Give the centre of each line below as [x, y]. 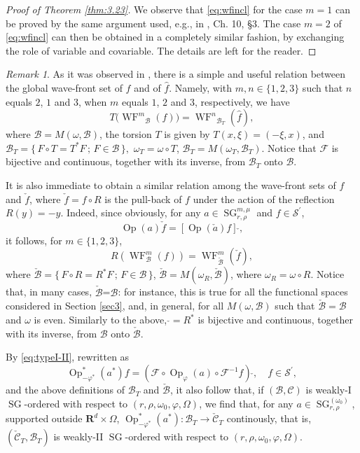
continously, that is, [269, 418]
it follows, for [34, 240]
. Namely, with [201, 87]
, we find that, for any [246, 403]
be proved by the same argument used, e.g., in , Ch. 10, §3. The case [153, 23]
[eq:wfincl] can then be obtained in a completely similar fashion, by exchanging [175, 37]
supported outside [44, 418]
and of [147, 87]
